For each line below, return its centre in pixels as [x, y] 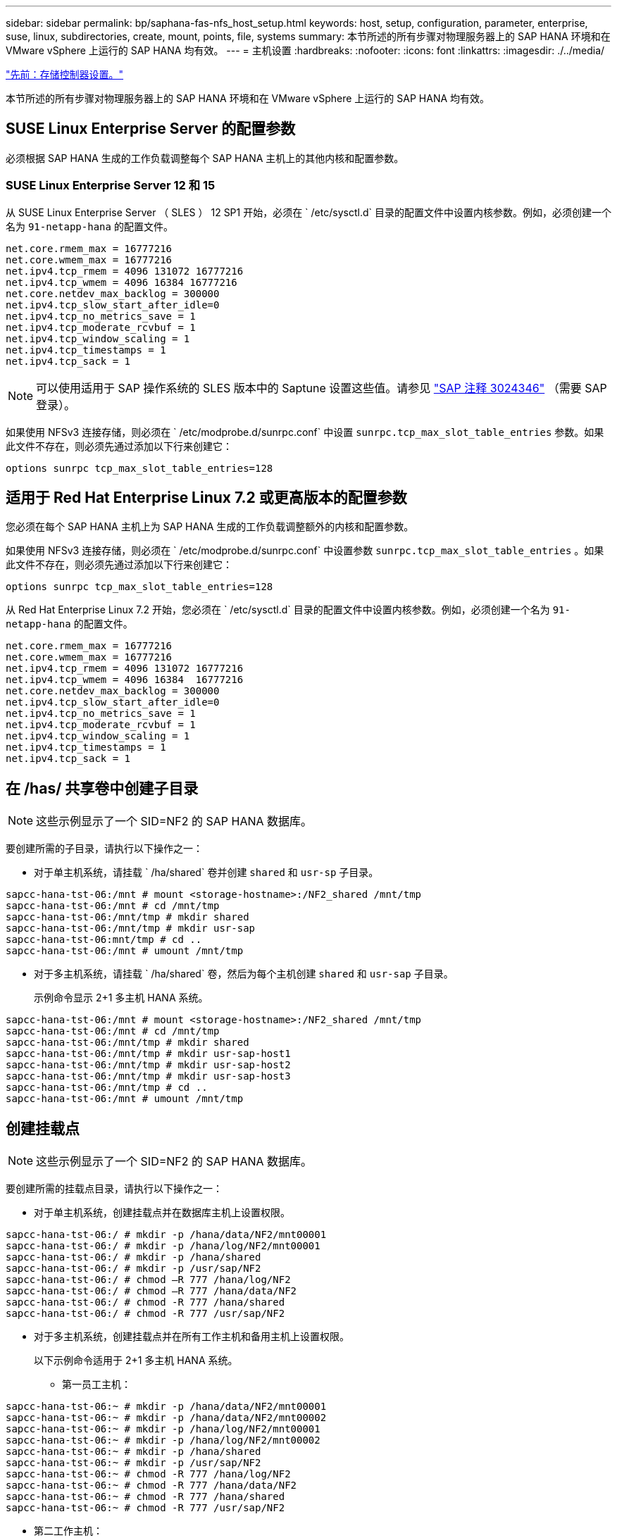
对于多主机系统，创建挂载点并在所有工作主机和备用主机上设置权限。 [192, 1337]
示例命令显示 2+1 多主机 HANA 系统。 [121, 998]
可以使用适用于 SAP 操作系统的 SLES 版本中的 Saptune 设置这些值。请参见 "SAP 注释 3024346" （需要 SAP [322, 388]
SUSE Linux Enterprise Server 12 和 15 [111, 186]
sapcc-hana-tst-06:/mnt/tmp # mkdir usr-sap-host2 [148, 1065]
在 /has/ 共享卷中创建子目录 [102, 788]
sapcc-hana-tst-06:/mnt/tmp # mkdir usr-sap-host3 [148, 1076]
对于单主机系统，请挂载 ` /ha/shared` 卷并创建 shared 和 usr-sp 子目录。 [206, 873]
